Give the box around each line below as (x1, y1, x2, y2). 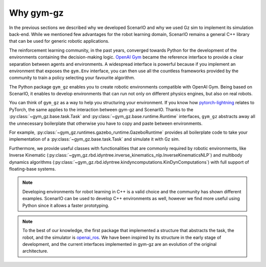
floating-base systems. (9, 166, 56, 172)
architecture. (22, 248, 49, 254)
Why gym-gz (9, 7, 64, 18)
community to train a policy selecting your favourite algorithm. (9, 75, 135, 81)
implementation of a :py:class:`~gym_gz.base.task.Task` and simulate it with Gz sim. (9, 136, 180, 142)
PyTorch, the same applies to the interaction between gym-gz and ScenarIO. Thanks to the (9, 106, 194, 113)
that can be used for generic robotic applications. (9, 38, 109, 44)
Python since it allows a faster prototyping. (22, 202, 109, 208)
